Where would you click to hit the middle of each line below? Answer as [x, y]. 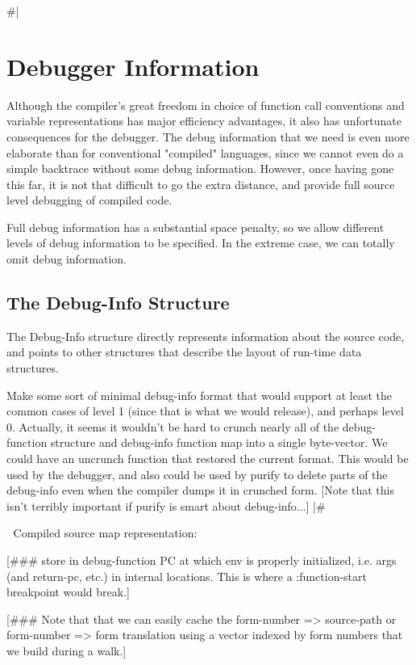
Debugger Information [133, 66]
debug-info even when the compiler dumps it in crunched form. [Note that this [200, 490]
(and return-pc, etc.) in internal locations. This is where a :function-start [187, 576]
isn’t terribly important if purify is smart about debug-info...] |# [166, 505]
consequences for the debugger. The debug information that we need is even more [208, 136]
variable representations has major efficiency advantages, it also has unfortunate [204, 121]
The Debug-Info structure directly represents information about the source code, [206, 336]
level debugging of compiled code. [89, 200]
